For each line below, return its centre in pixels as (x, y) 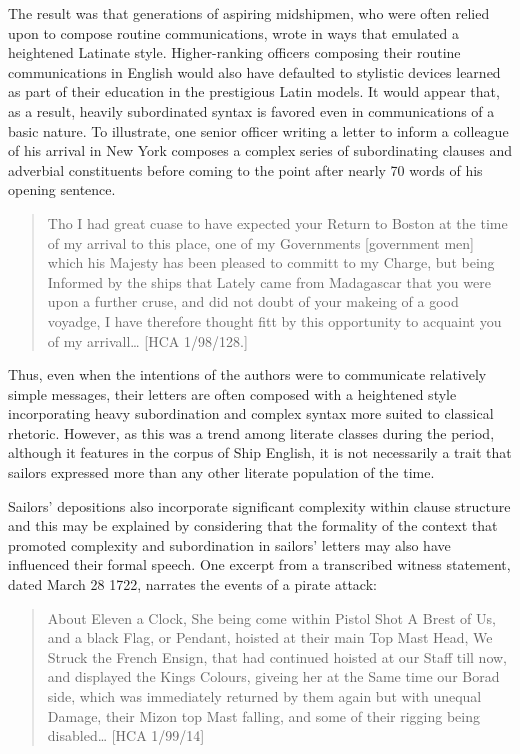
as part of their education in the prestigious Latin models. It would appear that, (254, 91)
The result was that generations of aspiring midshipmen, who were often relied (249, 13)
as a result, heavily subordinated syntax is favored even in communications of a (251, 110)
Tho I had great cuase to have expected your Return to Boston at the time (277, 222)
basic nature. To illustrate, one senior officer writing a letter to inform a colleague (258, 130)
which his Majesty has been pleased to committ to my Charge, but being (271, 262)
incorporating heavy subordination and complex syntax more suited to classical (251, 413)
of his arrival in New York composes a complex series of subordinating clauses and (260, 150)
